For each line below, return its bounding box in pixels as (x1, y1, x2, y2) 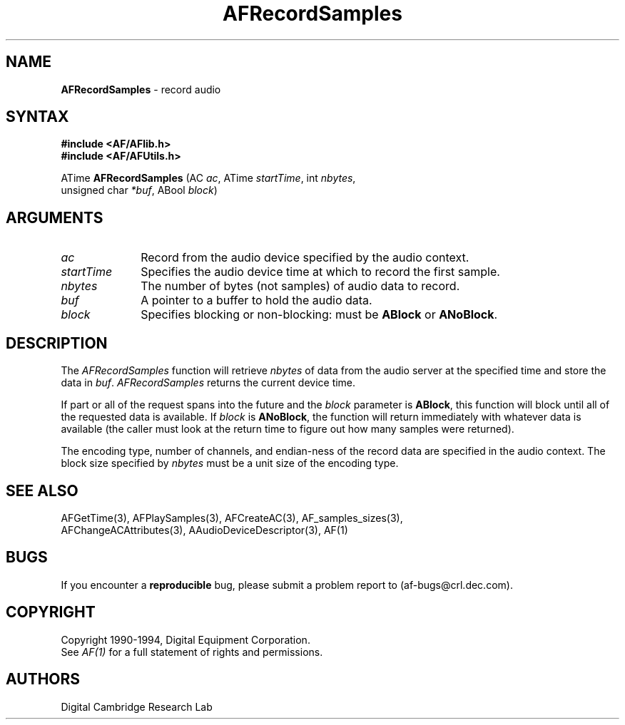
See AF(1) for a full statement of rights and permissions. (61, 645, 323, 658)
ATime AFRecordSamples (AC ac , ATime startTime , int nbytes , (61, 172, 356, 185)
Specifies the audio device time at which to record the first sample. (141, 264, 500, 279)
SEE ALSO (6, 481, 78, 500)
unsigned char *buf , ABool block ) (61, 184, 218, 197)
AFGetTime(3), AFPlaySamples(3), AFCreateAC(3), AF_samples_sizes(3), (61, 511, 403, 524)
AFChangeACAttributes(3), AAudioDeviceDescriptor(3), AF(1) (61, 523, 348, 536)
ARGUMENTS (6, 208, 103, 227)
